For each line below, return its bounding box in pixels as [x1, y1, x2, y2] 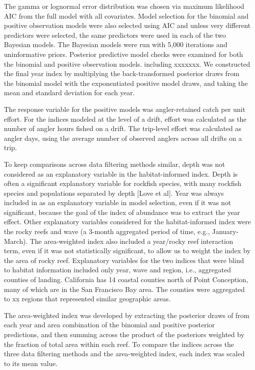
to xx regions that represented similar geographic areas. [4, 293, 171, 304]
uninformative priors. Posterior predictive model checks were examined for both [4, 49, 243, 59]
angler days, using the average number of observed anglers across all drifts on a [4, 132, 242, 143]
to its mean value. [4, 358, 58, 368]
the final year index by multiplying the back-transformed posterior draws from [4, 68, 240, 79]
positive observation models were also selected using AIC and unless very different [4, 20, 251, 30]
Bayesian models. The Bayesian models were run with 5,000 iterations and [4, 39, 228, 50]
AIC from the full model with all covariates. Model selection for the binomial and [4, 10, 249, 21]
